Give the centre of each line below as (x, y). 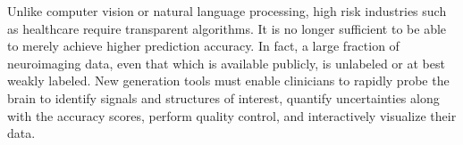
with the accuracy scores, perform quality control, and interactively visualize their (232, 115)
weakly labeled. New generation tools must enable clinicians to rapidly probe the (228, 81)
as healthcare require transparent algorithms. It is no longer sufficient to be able (227, 28)
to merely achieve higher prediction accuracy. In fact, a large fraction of (203, 46)
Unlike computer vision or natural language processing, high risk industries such (227, 11)
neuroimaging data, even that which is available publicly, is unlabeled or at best (226, 63)
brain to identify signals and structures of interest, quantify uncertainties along (223, 97)
